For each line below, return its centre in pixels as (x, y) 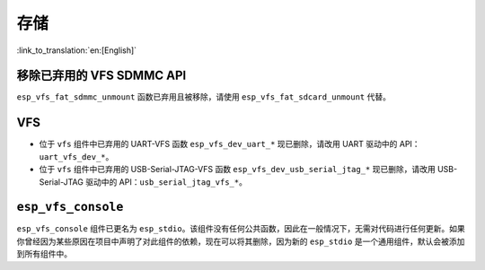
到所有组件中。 (44, 254)
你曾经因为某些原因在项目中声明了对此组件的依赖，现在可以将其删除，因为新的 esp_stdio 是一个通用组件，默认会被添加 (241, 241)
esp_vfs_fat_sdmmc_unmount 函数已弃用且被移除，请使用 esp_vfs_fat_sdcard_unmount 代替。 (203, 97)
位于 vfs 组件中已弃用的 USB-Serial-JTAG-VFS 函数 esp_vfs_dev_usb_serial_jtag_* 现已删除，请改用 (237, 170)
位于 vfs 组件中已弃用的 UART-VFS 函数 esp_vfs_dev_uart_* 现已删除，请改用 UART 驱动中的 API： (230, 144)
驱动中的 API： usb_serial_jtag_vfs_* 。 (166, 182)
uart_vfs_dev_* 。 (76, 156)
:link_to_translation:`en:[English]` (77, 50)
